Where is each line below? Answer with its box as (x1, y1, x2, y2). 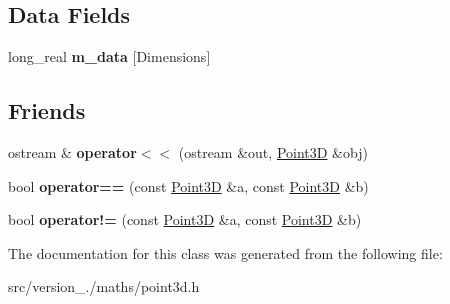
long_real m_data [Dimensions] (8, 46, 211, 67)
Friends (8, 95, 86, 126)
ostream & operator (8, 142, 137, 162)
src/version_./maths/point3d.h (8, 276, 200, 297)
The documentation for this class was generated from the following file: (8, 242, 443, 263)
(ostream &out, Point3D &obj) (178, 142, 368, 162)
